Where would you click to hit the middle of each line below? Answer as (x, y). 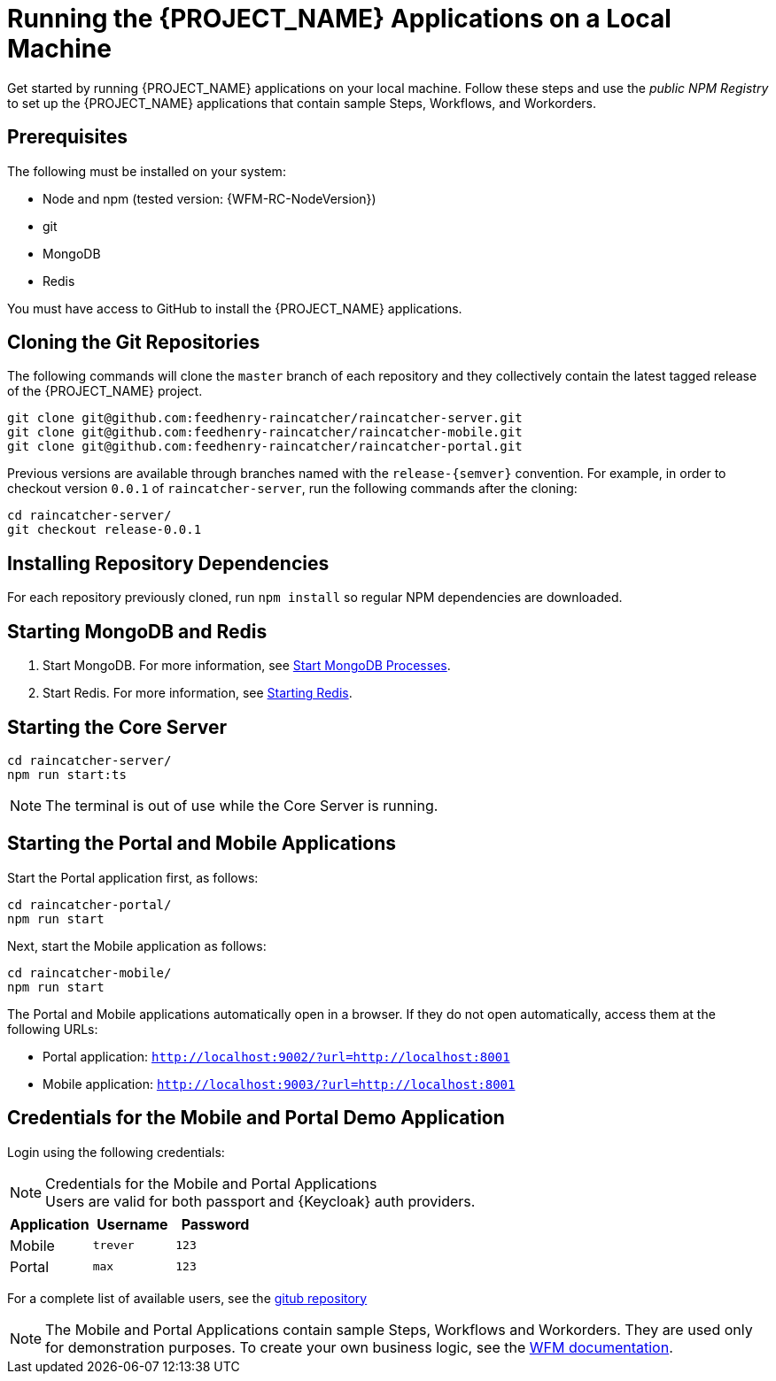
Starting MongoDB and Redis (137, 631)
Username (132, 1224)
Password (215, 1224)
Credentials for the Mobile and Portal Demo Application (256, 1118)
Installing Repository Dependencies (168, 563)
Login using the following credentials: (116, 1152)
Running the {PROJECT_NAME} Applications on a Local (339, 19)
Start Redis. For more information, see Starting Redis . (198, 693)
